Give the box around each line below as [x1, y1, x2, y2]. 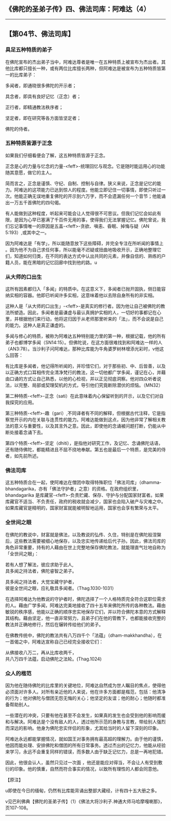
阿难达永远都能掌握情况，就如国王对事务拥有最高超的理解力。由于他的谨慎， [5, 736, 166, 742]
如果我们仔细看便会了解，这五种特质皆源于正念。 [5, 152, 108, 158]
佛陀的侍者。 [5, 125, 32, 132]
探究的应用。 [9, 399, 37, 405]
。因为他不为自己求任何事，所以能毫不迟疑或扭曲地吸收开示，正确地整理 [5, 246, 157, 252]
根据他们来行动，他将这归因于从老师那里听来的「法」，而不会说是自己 [18, 316, 164, 322]
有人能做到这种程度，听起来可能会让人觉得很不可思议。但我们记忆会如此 [5, 210, 157, 216]
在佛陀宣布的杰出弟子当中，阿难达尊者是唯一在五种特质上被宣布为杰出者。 [5, 59, 161, 65]
